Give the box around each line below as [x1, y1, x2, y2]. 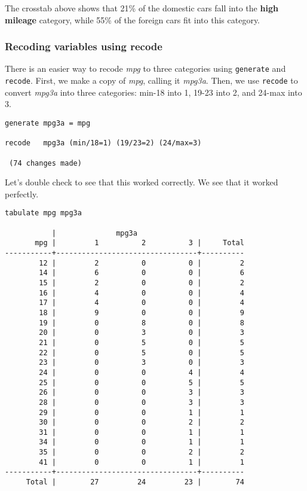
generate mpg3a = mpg [5, 118, 91, 127]
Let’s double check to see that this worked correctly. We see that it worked [5, 176, 278, 188]
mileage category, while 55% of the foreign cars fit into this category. [5, 13, 260, 26]
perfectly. [5, 187, 39, 200]
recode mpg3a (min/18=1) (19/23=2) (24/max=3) [5, 139, 202, 148]
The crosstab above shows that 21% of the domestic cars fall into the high [5, 2, 278, 14]
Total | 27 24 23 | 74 [26, 478, 244, 487]
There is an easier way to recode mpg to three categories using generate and [5, 62, 286, 75]
